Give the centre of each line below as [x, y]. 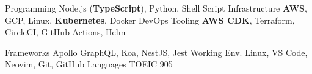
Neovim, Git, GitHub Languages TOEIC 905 [89, 64]
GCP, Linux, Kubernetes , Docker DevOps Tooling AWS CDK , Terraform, [150, 20]
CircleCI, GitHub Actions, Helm [65, 32]
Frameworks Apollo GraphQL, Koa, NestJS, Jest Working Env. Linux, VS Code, [156, 52]
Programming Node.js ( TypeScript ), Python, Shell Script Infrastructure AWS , [156, 8]
